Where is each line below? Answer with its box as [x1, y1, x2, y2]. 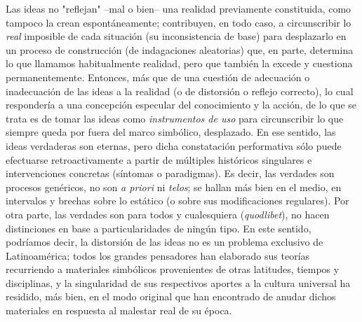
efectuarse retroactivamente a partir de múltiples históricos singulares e [6, 152, 312, 167]
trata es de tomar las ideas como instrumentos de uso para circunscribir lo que [6, 111, 344, 125]
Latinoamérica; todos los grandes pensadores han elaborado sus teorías [6, 248, 310, 262]
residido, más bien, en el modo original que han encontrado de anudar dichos [6, 289, 336, 304]
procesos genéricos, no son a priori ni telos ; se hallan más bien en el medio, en [6, 179, 342, 194]
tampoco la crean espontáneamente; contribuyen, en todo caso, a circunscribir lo [6, 15, 351, 29]
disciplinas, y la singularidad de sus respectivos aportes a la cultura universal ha [6, 275, 351, 290]
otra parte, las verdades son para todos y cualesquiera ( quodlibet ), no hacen [6, 206, 330, 221]
